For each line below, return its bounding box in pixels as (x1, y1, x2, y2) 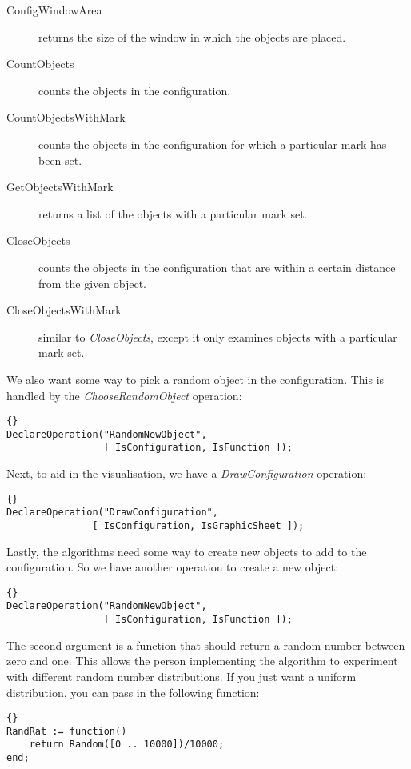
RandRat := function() (6, 725, 127, 737)
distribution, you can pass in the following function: (6, 683, 260, 700)
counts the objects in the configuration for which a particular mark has (38, 135, 387, 152)
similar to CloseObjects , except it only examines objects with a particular (38, 328, 397, 345)
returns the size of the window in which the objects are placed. (38, 28, 346, 45)
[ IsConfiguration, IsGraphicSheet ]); (92, 519, 305, 531)
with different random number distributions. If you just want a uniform (6, 667, 357, 684)
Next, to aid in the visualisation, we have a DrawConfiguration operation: (6, 465, 367, 482)
